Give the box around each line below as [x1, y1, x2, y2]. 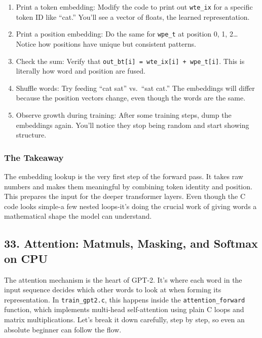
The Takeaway [4, 151, 64, 163]
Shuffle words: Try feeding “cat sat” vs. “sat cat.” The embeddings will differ [16, 82, 255, 93]
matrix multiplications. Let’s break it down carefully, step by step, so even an [4, 314, 245, 324]
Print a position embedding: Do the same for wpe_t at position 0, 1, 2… [16, 28, 238, 39]
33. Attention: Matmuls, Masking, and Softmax [4, 235, 258, 251]
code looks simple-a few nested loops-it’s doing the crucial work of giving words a [4, 200, 257, 211]
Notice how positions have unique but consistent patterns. [16, 38, 196, 49]
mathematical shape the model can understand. [4, 211, 152, 221]
